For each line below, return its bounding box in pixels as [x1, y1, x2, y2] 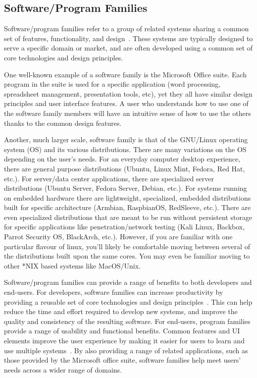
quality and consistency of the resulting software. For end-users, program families [4, 316, 251, 326]
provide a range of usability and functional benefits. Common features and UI [4, 325, 240, 336]
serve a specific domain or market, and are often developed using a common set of [4, 43, 253, 53]
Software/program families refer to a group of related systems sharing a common [4, 23, 249, 34]
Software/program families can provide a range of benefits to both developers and [4, 277, 252, 287]
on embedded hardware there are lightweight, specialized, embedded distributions [4, 192, 251, 203]
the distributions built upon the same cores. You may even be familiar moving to [4, 251, 250, 261]
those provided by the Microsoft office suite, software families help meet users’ [4, 355, 241, 365]
